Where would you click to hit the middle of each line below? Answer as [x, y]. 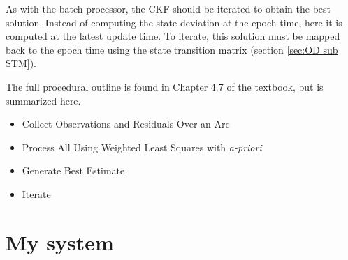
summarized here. [43, 100]
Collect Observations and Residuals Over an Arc [126, 124]
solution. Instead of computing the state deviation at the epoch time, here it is [174, 22]
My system [60, 242]
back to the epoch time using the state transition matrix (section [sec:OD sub [172, 49]
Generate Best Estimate [73, 170]
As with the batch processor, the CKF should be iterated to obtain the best [168, 8]
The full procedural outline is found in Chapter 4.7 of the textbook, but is [165, 86]
